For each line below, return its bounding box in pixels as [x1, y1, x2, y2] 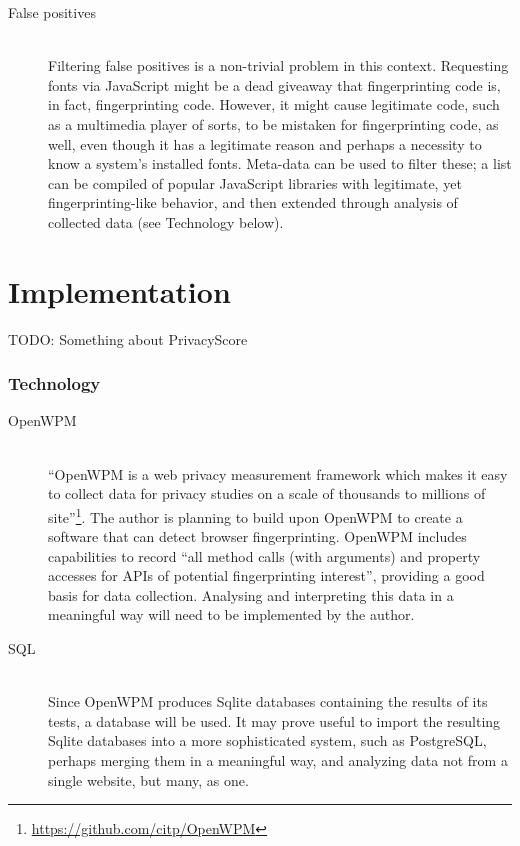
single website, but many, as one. [48, 769, 249, 790]
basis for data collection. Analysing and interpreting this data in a [48, 584, 454, 605]
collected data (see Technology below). [48, 211, 284, 232]
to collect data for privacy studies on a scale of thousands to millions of [48, 483, 486, 504]
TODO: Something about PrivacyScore [8, 328, 248, 349]
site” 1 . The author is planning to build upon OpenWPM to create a [48, 503, 463, 527]
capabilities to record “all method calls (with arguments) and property [48, 545, 481, 566]
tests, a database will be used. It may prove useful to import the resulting [48, 710, 501, 731]
